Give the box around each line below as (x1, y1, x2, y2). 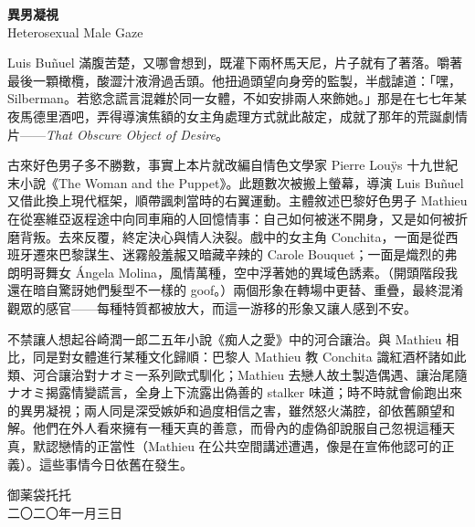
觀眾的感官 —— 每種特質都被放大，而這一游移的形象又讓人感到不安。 (7, 298, 417, 317)
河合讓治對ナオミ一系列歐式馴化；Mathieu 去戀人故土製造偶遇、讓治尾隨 (32, 364, 468, 384)
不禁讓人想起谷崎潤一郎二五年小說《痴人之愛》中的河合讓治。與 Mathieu (7, 329, 442, 348)
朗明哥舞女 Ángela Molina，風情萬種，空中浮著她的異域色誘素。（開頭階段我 (7, 262, 459, 281)
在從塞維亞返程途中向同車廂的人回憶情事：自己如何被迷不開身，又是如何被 (7, 208, 455, 227)
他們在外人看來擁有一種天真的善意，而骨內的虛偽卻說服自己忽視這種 (32, 418, 442, 437)
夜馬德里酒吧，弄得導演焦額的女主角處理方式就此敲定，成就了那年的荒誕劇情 (7, 106, 468, 125)
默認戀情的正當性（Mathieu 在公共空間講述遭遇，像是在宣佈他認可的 (32, 437, 442, 456)
